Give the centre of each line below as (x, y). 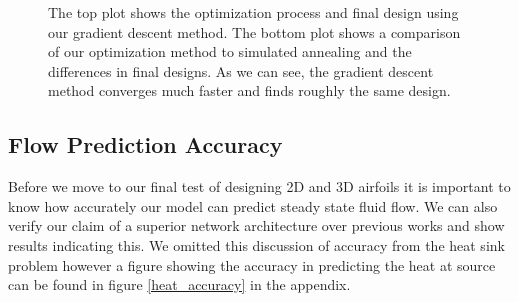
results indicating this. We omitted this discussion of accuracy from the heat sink (256, 244)
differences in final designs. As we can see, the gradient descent (241, 70)
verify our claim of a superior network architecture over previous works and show (256, 225)
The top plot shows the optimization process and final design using (253, 12)
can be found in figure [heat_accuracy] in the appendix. (179, 284)
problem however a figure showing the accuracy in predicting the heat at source (252, 264)
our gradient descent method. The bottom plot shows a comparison (254, 31)
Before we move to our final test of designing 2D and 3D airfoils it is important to (259, 186)
